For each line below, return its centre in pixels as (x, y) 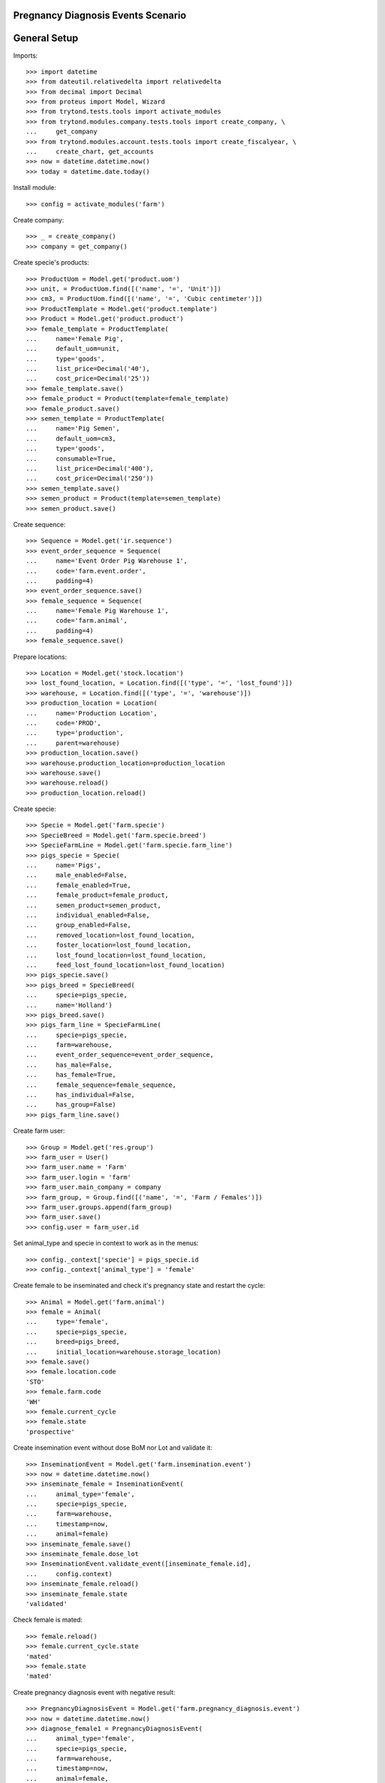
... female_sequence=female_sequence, (101, 1085)
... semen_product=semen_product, (94, 905)
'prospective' (50, 1431)
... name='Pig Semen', (73, 429)
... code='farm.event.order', (86, 571)
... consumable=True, (71, 459)
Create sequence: (39, 524)
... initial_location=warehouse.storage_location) (124, 1352)
